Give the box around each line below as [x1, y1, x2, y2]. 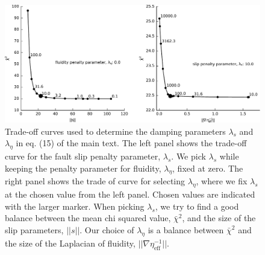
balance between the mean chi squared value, [5, 211, 171, 224]
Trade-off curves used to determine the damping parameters [5, 124, 226, 137]
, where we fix [196, 175, 248, 187]
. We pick [171, 150, 206, 162]
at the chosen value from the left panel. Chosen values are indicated [5, 188, 255, 201]
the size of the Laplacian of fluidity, [5, 236, 136, 249]
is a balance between [148, 223, 224, 236]
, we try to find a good [155, 199, 239, 212]
